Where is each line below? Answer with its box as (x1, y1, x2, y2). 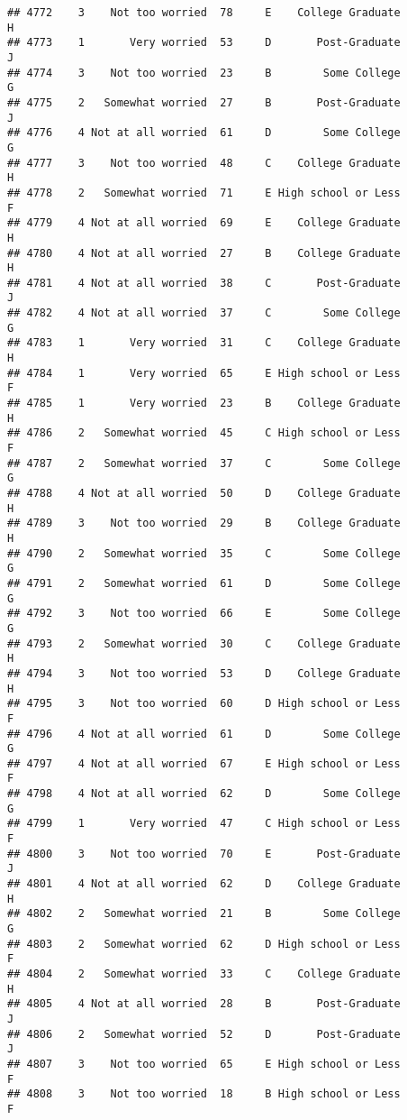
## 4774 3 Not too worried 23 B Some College (7, 66, 401, 79)
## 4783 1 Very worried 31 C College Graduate (7, 336, 401, 350)
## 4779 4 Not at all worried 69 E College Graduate (7, 216, 401, 230)
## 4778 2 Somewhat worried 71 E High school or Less (7, 186, 401, 199)
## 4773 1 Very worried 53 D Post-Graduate (7, 36, 401, 50)
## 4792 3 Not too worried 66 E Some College (7, 607, 401, 620)
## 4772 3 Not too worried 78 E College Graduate (7, 6, 401, 19)
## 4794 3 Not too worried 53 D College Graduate (7, 666, 401, 680)
